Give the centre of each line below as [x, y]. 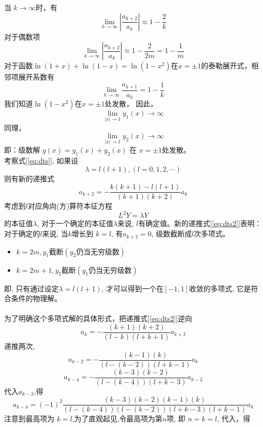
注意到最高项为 [29, 419]
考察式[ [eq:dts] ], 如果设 [41, 161]
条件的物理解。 [36, 298]
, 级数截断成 [171, 234]
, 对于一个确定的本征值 [75, 223]
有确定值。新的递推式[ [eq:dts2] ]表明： [200, 223]
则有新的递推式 [29, 178]
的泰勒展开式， [226, 66]
